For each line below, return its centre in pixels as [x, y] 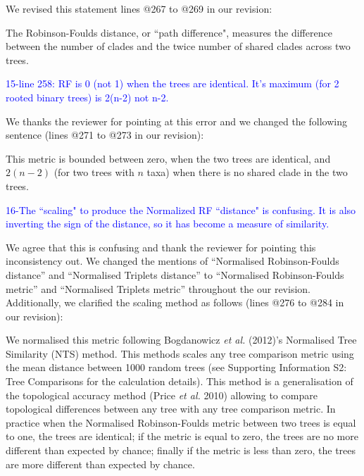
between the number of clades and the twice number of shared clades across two [178, 46]
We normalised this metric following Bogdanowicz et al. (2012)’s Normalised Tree [181, 340]
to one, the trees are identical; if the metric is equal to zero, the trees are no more [182, 436]
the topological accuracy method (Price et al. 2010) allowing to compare [162, 395]
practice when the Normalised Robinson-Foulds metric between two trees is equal [181, 422]
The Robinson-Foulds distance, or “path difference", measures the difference [169, 32]
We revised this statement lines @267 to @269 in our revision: [139, 8]
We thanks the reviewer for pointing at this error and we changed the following [176, 121]
